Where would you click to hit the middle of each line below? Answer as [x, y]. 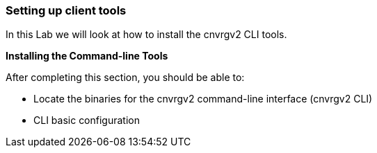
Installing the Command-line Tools [87, 56]
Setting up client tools [66, 10]
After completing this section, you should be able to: [125, 78]
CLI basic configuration [87, 120]
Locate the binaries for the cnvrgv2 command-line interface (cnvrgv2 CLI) [203, 99]
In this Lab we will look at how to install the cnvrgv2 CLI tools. [146, 35]
